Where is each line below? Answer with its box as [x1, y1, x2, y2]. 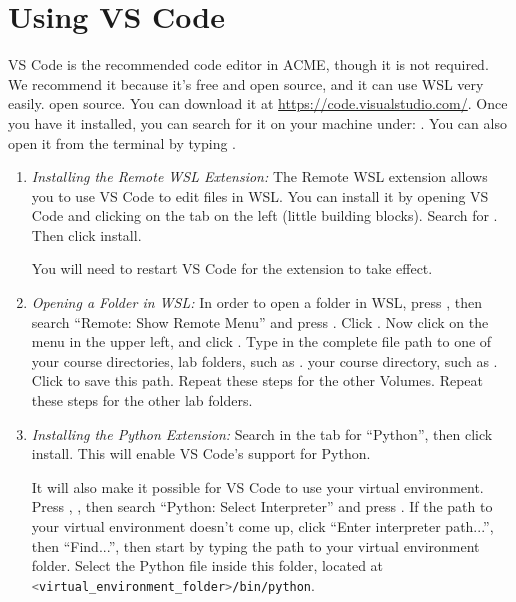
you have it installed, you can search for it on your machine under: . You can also [8, 112, 507, 133]
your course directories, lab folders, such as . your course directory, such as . [31, 350, 498, 371]
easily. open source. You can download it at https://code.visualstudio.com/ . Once [8, 93, 508, 114]
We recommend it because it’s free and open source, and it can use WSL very [8, 73, 484, 94]
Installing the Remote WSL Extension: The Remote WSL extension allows [31, 166, 488, 187]
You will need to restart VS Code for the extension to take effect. [31, 258, 433, 279]
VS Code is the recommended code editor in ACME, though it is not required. [8, 54, 489, 75]
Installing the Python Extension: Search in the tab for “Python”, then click [31, 423, 493, 444]
